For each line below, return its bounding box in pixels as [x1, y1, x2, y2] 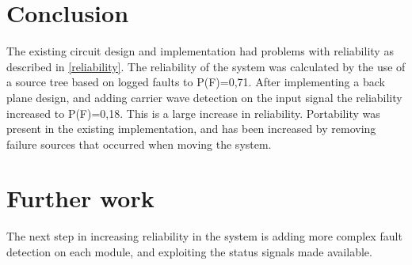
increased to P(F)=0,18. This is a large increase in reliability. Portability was [6, 104, 380, 121]
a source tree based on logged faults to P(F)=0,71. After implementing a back [6, 74, 385, 90]
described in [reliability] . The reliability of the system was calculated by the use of [6, 58, 406, 74]
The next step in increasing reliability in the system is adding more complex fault [6, 228, 402, 244]
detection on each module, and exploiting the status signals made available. [6, 244, 372, 259]
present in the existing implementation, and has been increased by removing [6, 120, 376, 137]
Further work [6, 182, 154, 214]
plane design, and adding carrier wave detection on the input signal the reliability [6, 89, 402, 105]
